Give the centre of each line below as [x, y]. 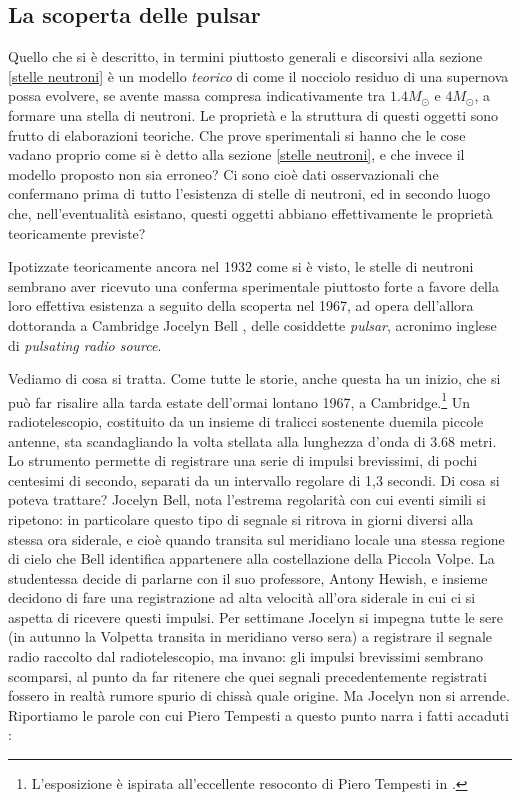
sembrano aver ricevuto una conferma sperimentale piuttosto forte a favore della [253, 285]
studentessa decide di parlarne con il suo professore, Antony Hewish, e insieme [248, 577]
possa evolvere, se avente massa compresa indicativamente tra [197, 95]
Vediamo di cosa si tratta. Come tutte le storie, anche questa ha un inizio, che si [254, 378]
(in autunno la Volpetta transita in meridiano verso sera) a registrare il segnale [250, 636]
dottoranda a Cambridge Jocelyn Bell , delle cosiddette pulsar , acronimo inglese [252, 324]
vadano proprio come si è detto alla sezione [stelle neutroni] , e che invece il [236, 154]
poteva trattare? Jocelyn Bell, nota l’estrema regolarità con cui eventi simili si [247, 499]
